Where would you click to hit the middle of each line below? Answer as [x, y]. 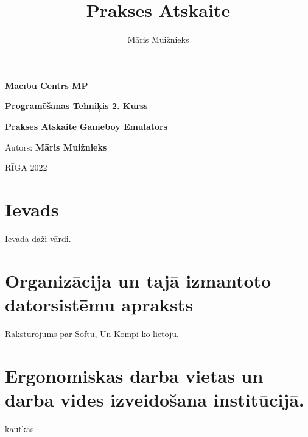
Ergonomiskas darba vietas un [134, 375]
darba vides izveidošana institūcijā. [155, 399]
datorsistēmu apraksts [99, 304]
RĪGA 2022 [26, 167]
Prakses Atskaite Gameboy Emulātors [86, 126]
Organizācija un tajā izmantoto [138, 280]
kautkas [19, 428]
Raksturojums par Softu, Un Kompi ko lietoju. [92, 333]
